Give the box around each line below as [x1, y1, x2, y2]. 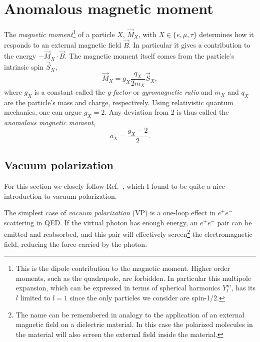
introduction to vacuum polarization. [4, 190, 117, 201]
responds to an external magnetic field [4, 40, 121, 50]
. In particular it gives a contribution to [128, 40, 250, 50]
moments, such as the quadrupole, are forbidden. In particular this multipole [15, 272, 251, 283]
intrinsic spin [4, 62, 44, 72]
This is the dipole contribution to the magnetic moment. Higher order [15, 263, 230, 273]
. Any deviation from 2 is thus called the [104, 107, 229, 117]
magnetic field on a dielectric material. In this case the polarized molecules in [15, 319, 253, 329]
